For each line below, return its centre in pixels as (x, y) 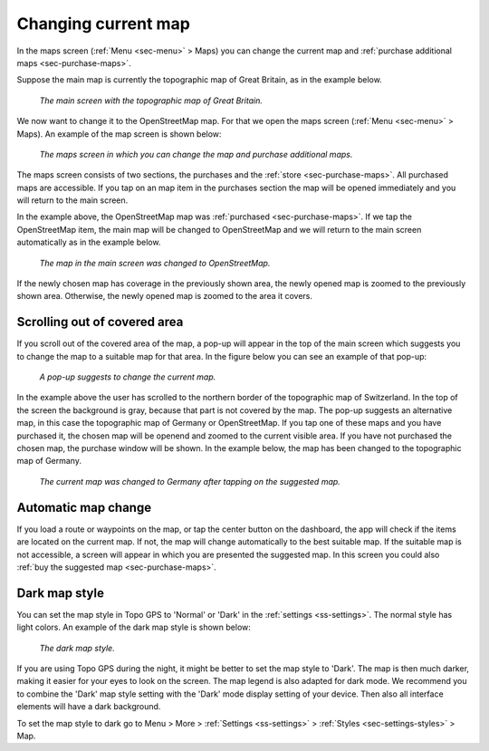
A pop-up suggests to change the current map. (128, 377)
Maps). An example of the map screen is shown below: (119, 134)
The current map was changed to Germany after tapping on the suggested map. (190, 481)
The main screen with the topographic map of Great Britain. (151, 101)
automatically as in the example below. (89, 242)
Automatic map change (84, 507)
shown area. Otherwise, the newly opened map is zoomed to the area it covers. (164, 296)
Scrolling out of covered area (100, 322)
